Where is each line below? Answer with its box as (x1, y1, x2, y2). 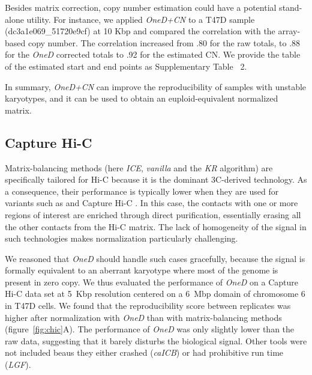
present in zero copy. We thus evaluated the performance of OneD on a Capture (5, 275, 299, 288)
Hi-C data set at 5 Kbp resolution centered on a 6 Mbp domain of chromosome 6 (5, 287, 305, 300)
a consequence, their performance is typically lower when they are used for (5, 184, 279, 197)
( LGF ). (5, 358, 31, 371)
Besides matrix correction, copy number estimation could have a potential (5, 1, 277, 13)
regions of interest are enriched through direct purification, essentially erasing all (5, 208, 301, 221)
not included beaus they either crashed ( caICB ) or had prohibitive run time (5, 346, 284, 359)
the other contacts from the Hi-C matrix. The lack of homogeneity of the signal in (5, 220, 307, 233)
